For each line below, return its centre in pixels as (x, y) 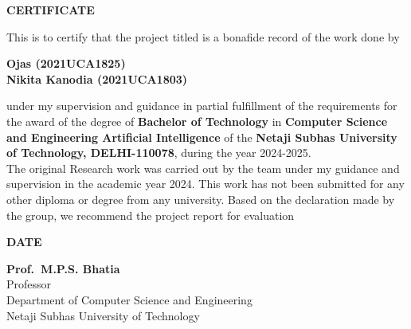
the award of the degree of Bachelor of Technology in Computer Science (197, 121)
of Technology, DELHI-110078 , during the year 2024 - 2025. (159, 153)
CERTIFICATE (51, 10)
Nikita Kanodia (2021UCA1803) (97, 78)
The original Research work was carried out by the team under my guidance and (203, 168)
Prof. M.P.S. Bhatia (63, 268)
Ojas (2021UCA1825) (66, 63)
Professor (29, 284)
